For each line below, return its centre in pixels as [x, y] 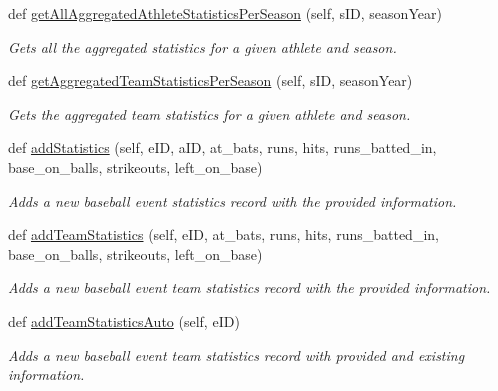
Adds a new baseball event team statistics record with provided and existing [236, 354]
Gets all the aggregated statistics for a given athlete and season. [202, 46]
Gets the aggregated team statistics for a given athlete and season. [209, 113]
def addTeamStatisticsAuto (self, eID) [124, 320]
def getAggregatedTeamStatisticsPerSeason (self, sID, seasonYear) [210, 80]
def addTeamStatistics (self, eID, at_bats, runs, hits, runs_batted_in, [223, 234]
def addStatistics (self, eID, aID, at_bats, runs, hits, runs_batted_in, [222, 147]
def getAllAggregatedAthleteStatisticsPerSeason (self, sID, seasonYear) [225, 13]
